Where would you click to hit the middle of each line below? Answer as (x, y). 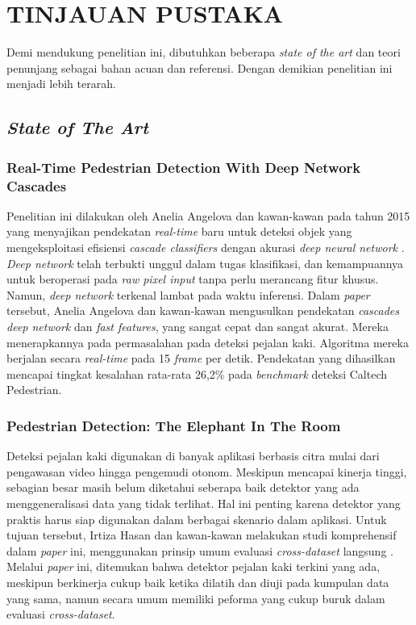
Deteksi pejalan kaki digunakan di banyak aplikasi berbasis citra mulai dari (193, 456)
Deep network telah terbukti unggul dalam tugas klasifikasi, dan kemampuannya (205, 263)
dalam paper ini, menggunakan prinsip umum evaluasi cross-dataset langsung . (200, 550)
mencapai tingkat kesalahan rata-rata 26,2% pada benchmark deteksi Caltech (197, 373)
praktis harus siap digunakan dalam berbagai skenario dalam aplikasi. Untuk (197, 519)
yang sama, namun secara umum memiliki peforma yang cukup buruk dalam (196, 598)
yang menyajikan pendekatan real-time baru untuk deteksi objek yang (179, 231)
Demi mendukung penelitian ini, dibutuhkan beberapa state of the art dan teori (204, 52)
